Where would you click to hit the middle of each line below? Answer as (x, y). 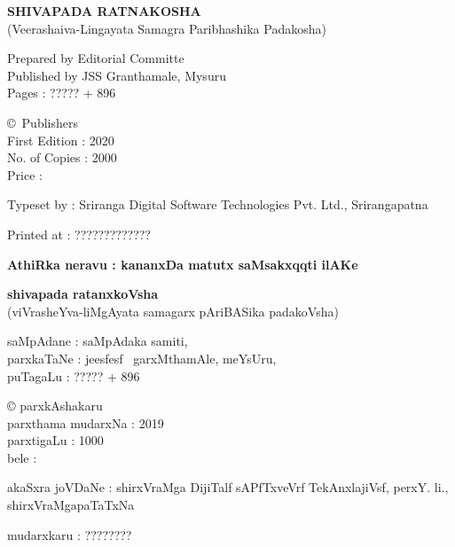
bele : (22, 457)
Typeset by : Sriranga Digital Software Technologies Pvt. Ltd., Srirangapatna (218, 204)
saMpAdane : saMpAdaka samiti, (98, 341)
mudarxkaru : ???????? (70, 534)
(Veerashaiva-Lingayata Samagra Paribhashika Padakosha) (167, 28)
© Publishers (43, 122)
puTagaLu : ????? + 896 (74, 375)
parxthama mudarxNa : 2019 (86, 422)
